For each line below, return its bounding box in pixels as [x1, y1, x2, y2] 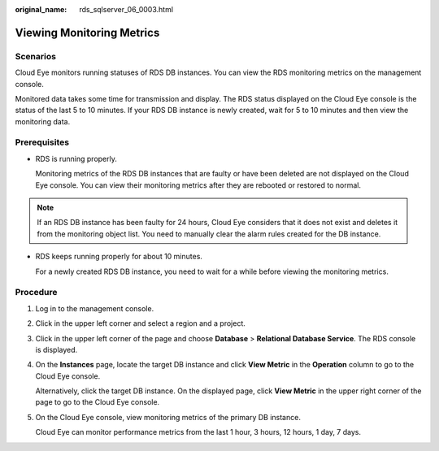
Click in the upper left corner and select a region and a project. [35, 319, 246, 328]
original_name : [15, 5, 67, 14]
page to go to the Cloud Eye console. [35, 397, 160, 407]
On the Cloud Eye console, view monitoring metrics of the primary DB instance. [35, 412, 301, 422]
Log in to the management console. [35, 303, 154, 313]
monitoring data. [15, 116, 71, 126]
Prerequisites [15, 137, 69, 148]
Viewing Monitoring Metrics [15, 25, 160, 40]
